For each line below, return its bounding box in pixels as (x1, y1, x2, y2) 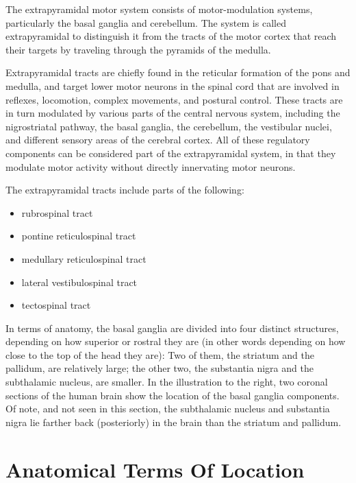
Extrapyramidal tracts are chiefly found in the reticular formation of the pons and (5, 65, 351, 80)
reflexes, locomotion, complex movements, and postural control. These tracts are (5, 92, 343, 106)
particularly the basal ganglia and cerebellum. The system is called (5, 15, 286, 30)
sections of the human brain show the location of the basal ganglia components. (5, 388, 340, 402)
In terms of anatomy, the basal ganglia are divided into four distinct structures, (5, 320, 339, 335)
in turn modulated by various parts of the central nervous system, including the (5, 106, 340, 120)
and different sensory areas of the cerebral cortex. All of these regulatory (5, 132, 310, 147)
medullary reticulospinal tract (21, 251, 147, 266)
